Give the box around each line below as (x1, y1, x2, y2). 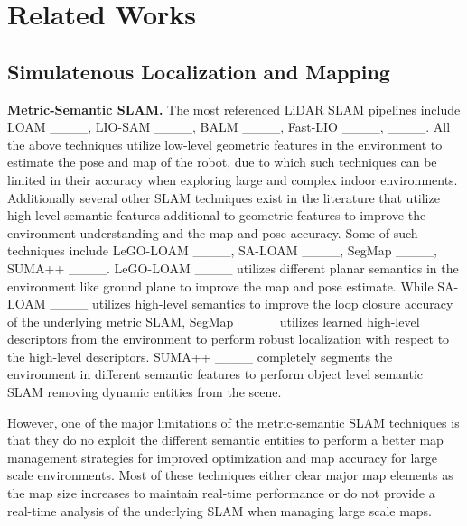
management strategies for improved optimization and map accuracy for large (7, 448, 437, 466)
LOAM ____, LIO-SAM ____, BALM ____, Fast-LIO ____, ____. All (7, 117, 451, 136)
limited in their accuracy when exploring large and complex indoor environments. (7, 170, 458, 189)
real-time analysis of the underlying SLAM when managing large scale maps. (7, 501, 433, 520)
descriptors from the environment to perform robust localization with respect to (7, 329, 450, 348)
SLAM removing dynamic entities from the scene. (7, 383, 282, 401)
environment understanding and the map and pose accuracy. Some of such (7, 223, 418, 242)
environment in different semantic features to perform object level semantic (7, 365, 424, 383)
